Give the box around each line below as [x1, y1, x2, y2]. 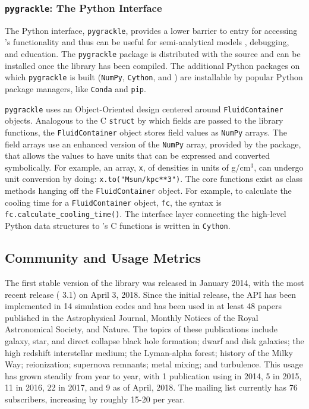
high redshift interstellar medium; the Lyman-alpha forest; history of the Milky [5, 346, 293, 358]
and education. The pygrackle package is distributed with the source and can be [5, 48, 301, 60]
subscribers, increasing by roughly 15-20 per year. [5, 392, 185, 405]
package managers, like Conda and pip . [5, 82, 146, 95]
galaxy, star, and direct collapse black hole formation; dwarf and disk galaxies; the [5, 334, 304, 347]
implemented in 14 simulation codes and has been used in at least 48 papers [5, 300, 282, 312]
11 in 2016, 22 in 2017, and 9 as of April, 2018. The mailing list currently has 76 [5, 381, 298, 394]
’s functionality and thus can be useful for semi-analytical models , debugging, [5, 36, 289, 48]
